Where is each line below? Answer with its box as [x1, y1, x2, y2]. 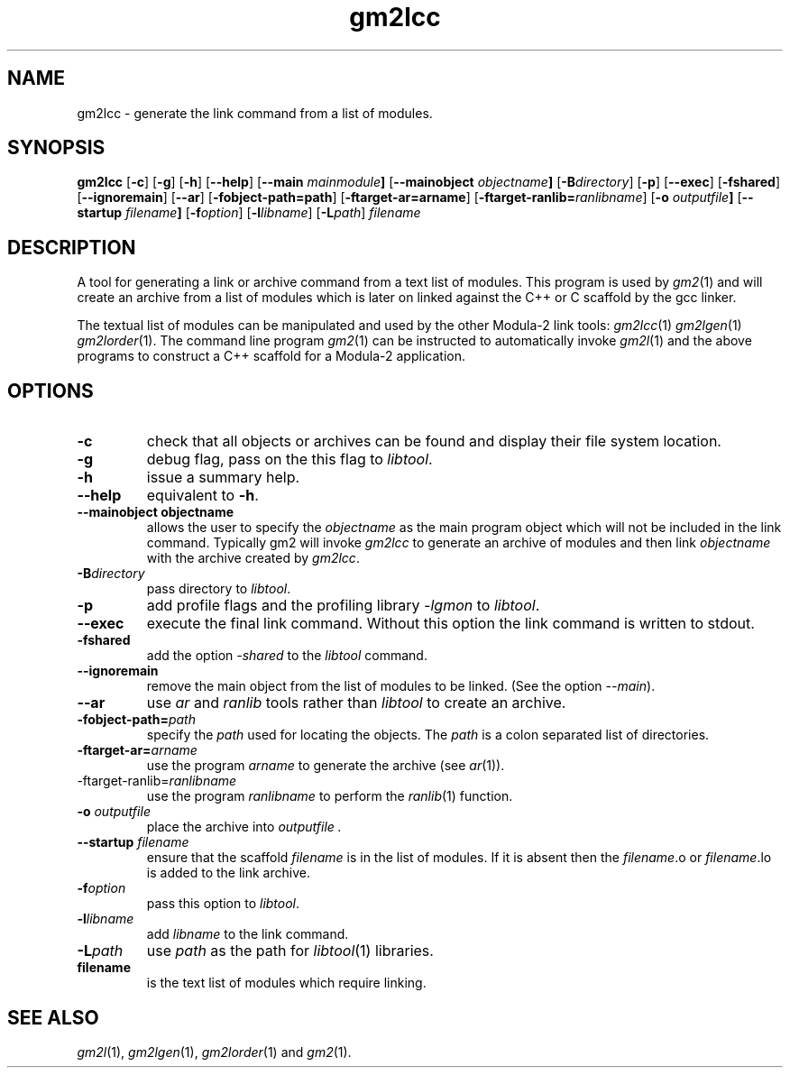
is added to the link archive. [146, 865, 310, 881]
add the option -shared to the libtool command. [146, 648, 427, 664]
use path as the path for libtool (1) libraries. [146, 942, 434, 960]
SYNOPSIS [7, 136, 106, 160]
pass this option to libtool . [146, 896, 300, 912]
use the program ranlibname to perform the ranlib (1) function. [146, 788, 513, 804]
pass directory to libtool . [146, 581, 291, 597]
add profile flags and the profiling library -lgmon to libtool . [146, 596, 540, 615]
